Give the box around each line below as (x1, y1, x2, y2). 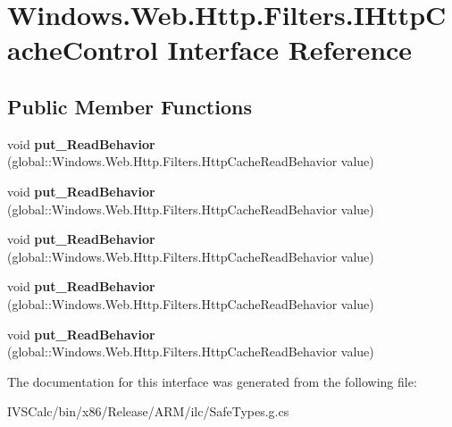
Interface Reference (167, 31, 413, 68)
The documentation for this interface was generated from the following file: (7, 372, 417, 390)
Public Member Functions (7, 92, 252, 120)
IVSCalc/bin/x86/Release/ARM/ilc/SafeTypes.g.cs (7, 402, 289, 421)
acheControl (7, 31, 158, 68)
